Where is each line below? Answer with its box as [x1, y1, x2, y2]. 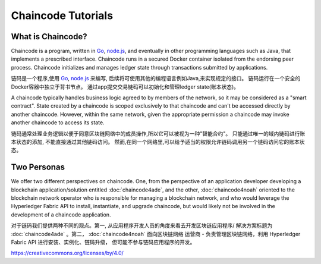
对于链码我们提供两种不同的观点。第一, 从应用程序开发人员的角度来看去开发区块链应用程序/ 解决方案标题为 [11, 222, 273, 229]
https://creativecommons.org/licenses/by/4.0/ [11, 250, 124, 257]
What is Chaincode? [11, 32, 87, 42]
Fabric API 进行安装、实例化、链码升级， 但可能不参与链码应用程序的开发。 [11, 238, 196, 246]
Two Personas [11, 162, 65, 172]
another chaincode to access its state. [11, 119, 105, 126]
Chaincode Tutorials [11, 9, 113, 22]
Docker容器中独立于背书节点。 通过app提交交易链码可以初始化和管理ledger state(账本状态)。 [11, 83, 240, 90]
